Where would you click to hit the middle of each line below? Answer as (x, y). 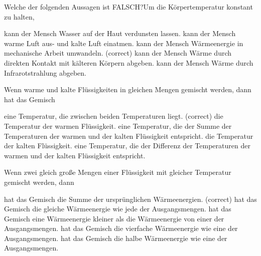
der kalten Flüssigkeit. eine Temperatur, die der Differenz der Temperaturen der (127, 146)
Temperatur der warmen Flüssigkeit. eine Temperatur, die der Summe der (118, 125)
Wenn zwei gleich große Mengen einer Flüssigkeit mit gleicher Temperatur (118, 172)
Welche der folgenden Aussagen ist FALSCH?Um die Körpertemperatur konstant (128, 7)
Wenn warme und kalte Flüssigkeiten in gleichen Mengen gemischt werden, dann (128, 89)
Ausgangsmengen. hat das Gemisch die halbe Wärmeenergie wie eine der (116, 238)
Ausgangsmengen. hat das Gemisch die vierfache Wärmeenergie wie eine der (121, 228)
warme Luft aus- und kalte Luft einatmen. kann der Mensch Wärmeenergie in (124, 43)
